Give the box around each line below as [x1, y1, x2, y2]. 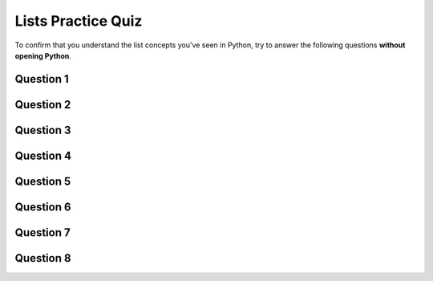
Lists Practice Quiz [14, 12, 143, 30]
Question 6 [14, 200, 71, 214]
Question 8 [14, 251, 71, 265]
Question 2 [14, 97, 71, 112]
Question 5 [14, 174, 71, 188]
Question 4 [14, 149, 72, 162]
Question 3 [14, 123, 71, 136]
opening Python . [14, 51, 72, 60]
